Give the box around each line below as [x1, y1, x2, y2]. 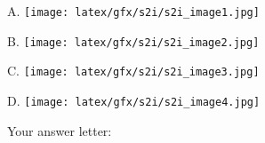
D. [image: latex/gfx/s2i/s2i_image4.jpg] [7, 91, 261, 109]
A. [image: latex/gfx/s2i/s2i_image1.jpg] [7, 2, 260, 20]
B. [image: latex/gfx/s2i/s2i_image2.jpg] [7, 31, 260, 50]
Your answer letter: [7, 121, 112, 139]
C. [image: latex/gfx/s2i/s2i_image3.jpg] [7, 61, 260, 80]
